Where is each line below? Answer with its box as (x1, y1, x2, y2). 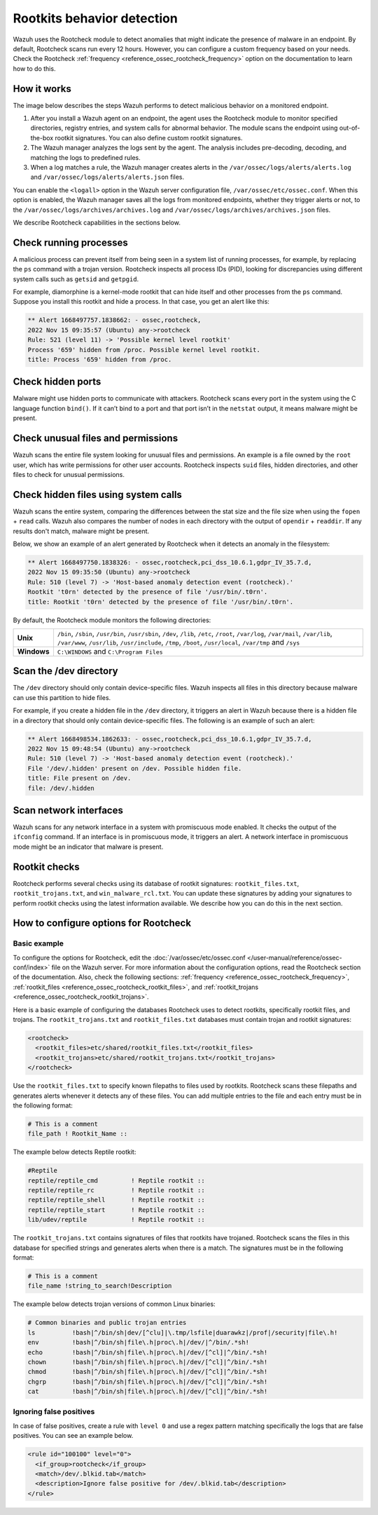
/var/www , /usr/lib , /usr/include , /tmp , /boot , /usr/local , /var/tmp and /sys (57, 637, 300, 647)
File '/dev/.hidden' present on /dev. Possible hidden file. (27, 765, 242, 772)
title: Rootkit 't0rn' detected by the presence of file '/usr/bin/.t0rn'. (27, 598, 294, 606)
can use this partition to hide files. (13, 693, 111, 701)
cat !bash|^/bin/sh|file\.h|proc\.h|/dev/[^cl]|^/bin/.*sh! (27, 1387, 268, 1396)
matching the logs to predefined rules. (30, 153, 141, 161)
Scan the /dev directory (13, 665, 118, 677)
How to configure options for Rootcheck (13, 917, 192, 929)
